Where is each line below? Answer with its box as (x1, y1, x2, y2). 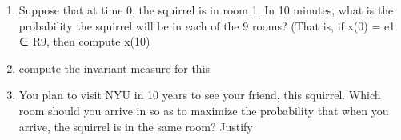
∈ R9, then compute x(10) (18, 33, 150, 50)
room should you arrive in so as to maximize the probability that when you (18, 102, 389, 118)
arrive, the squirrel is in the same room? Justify (18, 118, 253, 134)
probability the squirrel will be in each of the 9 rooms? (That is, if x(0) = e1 (18, 17, 395, 34)
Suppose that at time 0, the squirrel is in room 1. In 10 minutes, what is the (18, 2, 394, 18)
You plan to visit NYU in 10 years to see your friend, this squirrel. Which (18, 86, 381, 103)
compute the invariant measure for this (18, 59, 211, 76)
